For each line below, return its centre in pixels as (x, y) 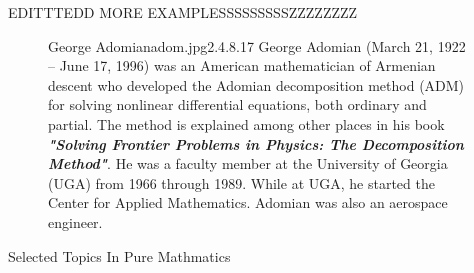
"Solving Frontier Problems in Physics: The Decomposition (256, 143)
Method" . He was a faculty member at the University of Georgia (248, 163)
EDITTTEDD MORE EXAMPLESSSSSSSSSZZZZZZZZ (183, 12)
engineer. (75, 221)
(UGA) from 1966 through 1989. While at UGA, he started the (241, 182)
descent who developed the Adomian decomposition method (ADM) (256, 84)
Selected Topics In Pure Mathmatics (119, 255)
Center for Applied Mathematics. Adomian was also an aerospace (248, 202)
